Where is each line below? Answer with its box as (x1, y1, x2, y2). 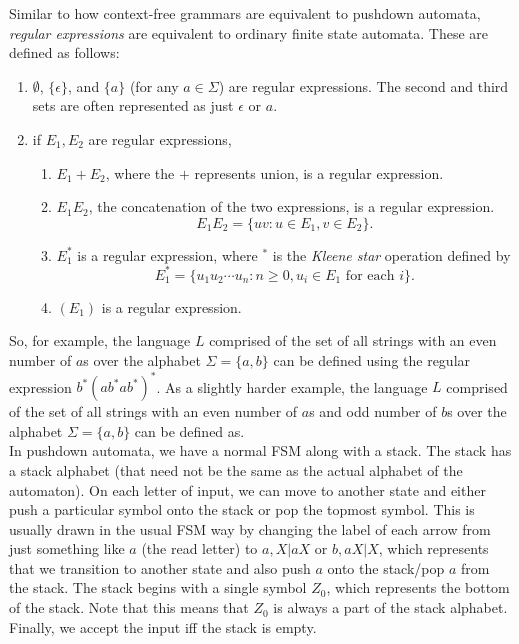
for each (345, 268, 395, 283)
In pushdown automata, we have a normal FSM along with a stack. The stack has (9, 440, 512, 461)
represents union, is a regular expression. (194, 162, 444, 183)
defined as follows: (9, 42, 120, 63)
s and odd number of (309, 401, 437, 422)
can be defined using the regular (273, 350, 471, 371)
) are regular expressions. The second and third (218, 75, 509, 96)
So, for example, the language (9, 330, 191, 351)
